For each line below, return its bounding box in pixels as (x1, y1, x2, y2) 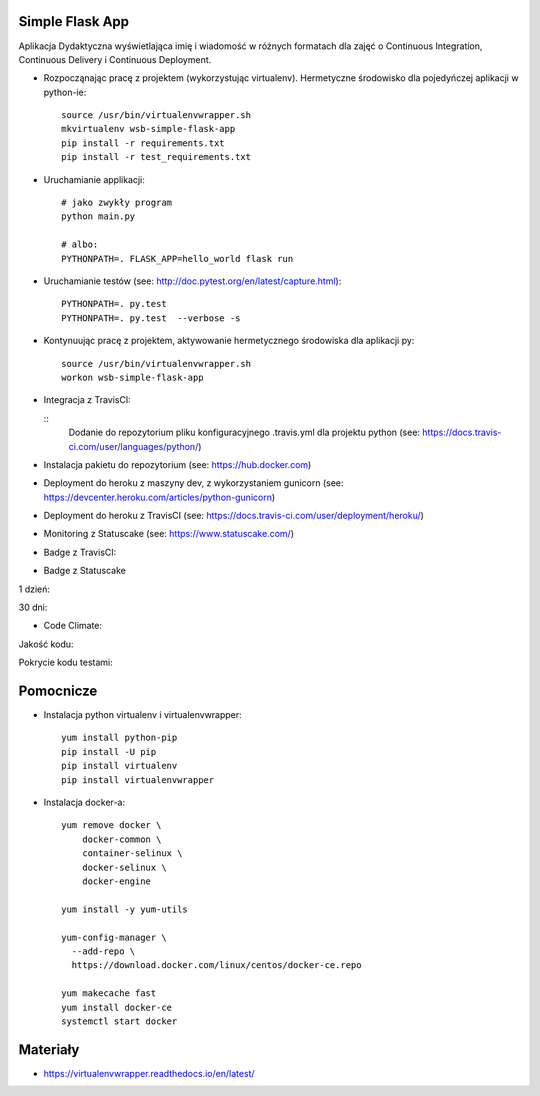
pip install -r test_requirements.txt (61, 151, 252, 163)
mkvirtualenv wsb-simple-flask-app (61, 123, 236, 135)
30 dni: (18, 601, 48, 614)
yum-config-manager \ (61, 931, 167, 943)
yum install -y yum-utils (61, 903, 189, 915)
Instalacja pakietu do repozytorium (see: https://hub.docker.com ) (43, 458, 312, 470)
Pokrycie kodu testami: (18, 656, 114, 669)
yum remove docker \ (61, 820, 162, 831)
